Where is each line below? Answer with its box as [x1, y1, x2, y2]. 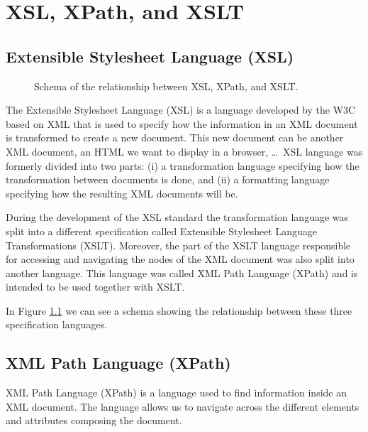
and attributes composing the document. [6, 413, 182, 428]
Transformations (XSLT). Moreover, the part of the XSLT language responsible [6, 237, 351, 252]
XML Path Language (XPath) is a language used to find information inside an [6, 385, 347, 400]
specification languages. [6, 317, 107, 332]
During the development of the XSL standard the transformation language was [6, 210, 349, 225]
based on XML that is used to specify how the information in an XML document [6, 116, 358, 131]
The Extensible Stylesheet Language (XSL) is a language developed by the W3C [6, 102, 356, 117]
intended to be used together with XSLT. [6, 279, 185, 294]
